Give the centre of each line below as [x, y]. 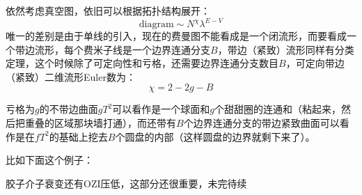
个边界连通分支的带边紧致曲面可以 [261, 123]
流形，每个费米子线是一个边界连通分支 [122, 49]
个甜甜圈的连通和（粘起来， [277, 109]
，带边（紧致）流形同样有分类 [286, 49]
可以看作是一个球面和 [161, 109]
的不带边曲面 [69, 109]
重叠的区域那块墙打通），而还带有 [100, 123]
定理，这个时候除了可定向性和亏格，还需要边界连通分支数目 [142, 63]
